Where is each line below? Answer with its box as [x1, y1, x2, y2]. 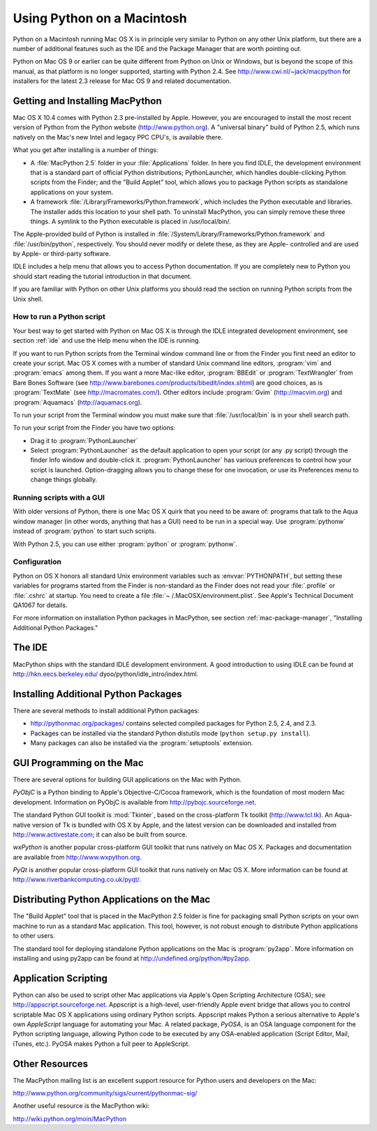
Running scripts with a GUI [13, 493, 105, 502]
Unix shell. [13, 294, 43, 303]
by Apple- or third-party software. [13, 250, 111, 258]
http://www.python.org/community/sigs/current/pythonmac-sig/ [13, 1089, 198, 1098]
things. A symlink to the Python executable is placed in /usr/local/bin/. [30, 217, 231, 225]
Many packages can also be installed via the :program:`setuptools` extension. [30, 739, 253, 747]
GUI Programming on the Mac [13, 757, 144, 769]
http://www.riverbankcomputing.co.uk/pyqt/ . [13, 876, 142, 884]
